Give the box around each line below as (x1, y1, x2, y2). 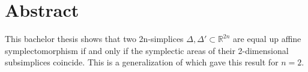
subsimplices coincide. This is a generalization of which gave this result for (5, 56, 279, 68)
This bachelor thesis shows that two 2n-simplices (5, 32, 184, 45)
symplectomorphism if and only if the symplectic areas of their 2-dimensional (5, 44, 289, 56)
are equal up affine (233, 32, 301, 45)
